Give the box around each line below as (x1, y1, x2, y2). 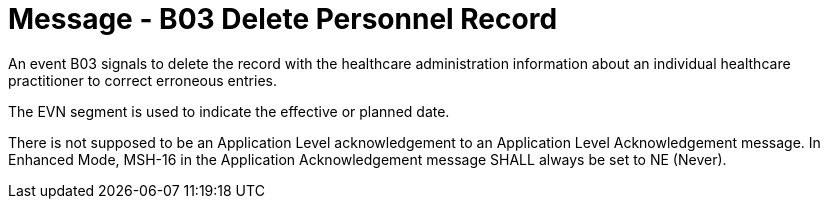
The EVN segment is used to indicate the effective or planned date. (8, 102, 450, 120)
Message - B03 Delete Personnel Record (8, 2, 558, 36)
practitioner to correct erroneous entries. (8, 71, 277, 89)
